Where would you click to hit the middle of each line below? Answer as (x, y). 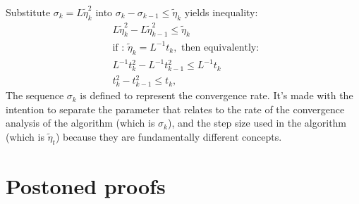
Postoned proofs (86, 185)
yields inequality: (221, 12)
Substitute (28, 12)
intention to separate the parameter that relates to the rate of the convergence (175, 109)
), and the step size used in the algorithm (257, 123)
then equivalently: (220, 47)
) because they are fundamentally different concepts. (169, 136)
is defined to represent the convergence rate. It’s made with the (217, 95)
